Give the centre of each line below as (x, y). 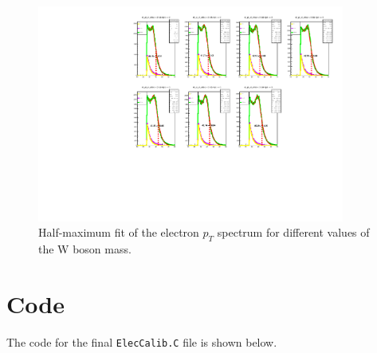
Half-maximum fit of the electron (119, 232)
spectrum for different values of (293, 232)
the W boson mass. (85, 249)
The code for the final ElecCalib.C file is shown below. (142, 341)
